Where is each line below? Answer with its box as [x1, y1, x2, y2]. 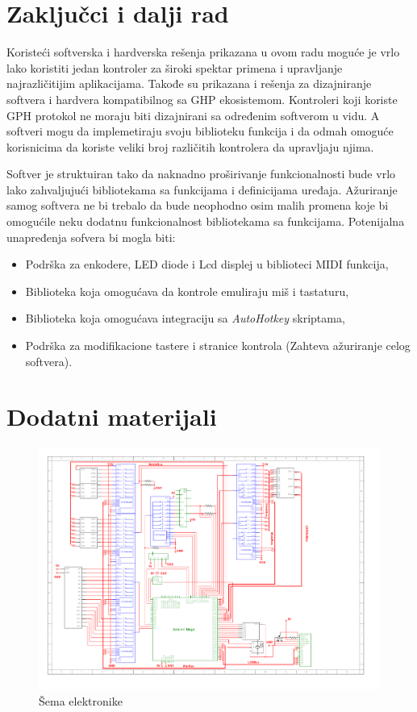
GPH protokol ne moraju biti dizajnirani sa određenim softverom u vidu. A [6, 106, 380, 123]
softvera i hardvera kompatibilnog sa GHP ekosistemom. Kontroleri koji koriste [6, 90, 398, 107]
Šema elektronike [39, 693, 123, 709]
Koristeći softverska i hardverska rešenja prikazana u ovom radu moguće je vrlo [6, 44, 400, 60]
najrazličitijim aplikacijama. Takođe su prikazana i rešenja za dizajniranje [6, 75, 372, 92]
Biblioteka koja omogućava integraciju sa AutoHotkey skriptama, [25, 310, 345, 327]
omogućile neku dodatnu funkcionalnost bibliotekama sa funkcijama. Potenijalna [6, 213, 405, 230]
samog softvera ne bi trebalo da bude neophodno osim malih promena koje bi [6, 197, 389, 214]
